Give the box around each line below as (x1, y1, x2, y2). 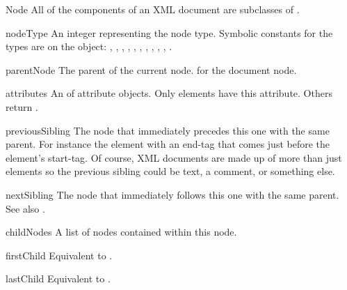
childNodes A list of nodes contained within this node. (6, 224, 237, 239)
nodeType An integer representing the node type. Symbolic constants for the (6, 25, 333, 40)
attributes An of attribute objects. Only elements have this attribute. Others (6, 86, 332, 100)
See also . (6, 201, 45, 215)
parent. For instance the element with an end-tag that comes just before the (6, 137, 330, 151)
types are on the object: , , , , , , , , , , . (6, 39, 172, 54)
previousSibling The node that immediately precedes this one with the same (6, 123, 330, 137)
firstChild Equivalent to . (6, 247, 113, 262)
